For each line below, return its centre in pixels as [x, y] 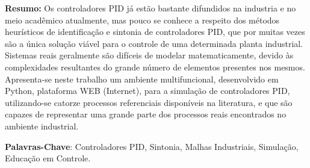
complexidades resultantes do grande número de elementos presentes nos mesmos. [155, 67]
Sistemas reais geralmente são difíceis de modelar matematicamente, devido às [149, 55]
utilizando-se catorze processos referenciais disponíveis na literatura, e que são [149, 102]
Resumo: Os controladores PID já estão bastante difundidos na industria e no [150, 8]
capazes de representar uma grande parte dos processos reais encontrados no [146, 114]
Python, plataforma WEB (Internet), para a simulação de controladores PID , [147, 91]
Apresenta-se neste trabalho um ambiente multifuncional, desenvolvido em [142, 79]
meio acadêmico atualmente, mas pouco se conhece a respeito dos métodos [142, 20]
